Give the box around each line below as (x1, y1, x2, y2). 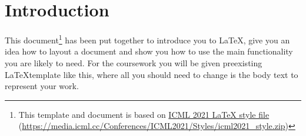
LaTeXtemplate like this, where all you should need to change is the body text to (5, 68, 298, 80)
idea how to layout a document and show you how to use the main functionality (5, 45, 293, 57)
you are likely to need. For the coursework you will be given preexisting (5, 56, 262, 69)
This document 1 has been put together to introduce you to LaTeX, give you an (5, 32, 290, 46)
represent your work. (5, 80, 79, 92)
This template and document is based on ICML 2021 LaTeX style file (18, 108, 270, 120)
